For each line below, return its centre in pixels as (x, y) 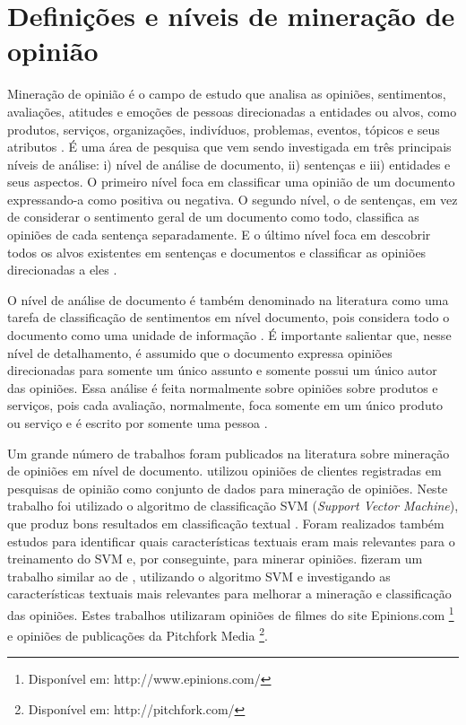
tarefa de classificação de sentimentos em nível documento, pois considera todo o (229, 317)
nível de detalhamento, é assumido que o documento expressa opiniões (200, 352)
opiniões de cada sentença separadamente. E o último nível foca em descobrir (219, 235)
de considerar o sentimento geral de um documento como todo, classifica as (213, 217)
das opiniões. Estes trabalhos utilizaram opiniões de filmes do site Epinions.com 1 (231, 613)
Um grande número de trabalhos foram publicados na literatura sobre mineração (229, 453)
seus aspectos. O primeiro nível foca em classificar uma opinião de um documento (231, 182)
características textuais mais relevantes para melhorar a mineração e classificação (229, 594)
